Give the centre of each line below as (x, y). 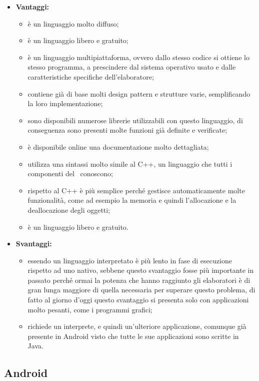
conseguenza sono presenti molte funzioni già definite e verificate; (127, 130)
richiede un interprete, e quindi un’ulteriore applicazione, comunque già (137, 326)
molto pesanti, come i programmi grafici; (90, 309)
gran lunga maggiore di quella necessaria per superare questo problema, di (141, 290)
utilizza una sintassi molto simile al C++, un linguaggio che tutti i (130, 163)
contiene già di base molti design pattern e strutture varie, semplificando (139, 93)
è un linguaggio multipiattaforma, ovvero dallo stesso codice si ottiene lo (138, 57)
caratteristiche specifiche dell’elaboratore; (91, 76)
